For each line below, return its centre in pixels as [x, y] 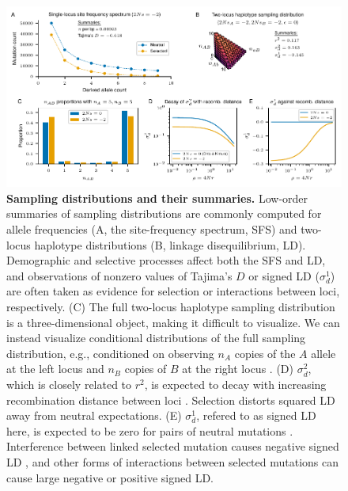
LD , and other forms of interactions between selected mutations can [172, 461]
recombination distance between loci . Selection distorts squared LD [171, 400]
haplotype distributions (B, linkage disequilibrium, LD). [170, 244]
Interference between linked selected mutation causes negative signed [173, 446]
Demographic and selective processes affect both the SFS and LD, [166, 260]
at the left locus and [55, 369]
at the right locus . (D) [238, 369]
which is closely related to [69, 384]
